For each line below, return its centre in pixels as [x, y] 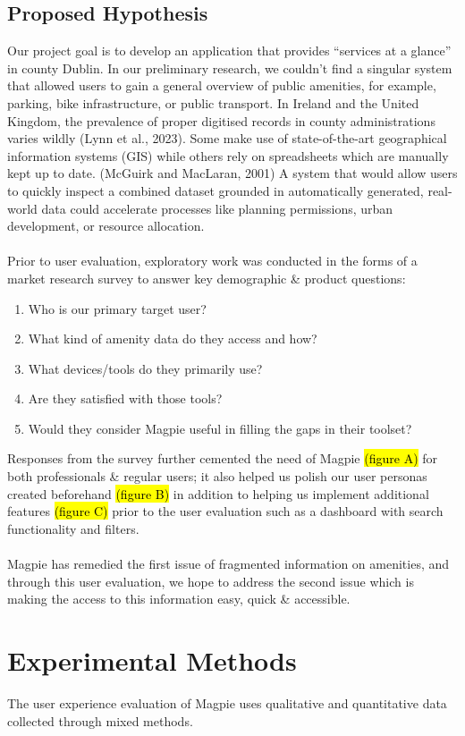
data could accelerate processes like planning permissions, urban [217, 208]
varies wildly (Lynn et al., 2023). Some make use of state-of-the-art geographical [227, 138]
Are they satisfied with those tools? [125, 398]
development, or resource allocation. [106, 226]
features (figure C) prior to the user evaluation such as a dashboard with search [225, 511]
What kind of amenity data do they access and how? [173, 338]
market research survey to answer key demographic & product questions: [207, 278]
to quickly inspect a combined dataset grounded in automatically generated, [216, 190]
